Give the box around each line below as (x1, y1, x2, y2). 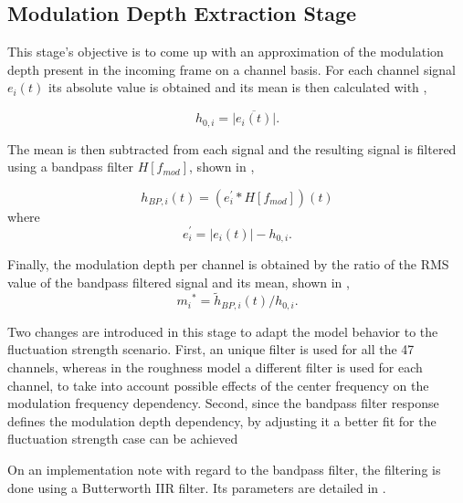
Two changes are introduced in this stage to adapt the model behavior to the (7, 321, 438, 341)
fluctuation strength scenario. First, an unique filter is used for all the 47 (7, 340, 415, 359)
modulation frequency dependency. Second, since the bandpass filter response (7, 393, 439, 413)
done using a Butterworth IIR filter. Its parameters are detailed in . (7, 477, 386, 497)
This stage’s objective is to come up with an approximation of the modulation (7, 42, 444, 61)
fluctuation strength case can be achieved (7, 429, 238, 448)
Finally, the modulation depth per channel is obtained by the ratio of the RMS (7, 254, 449, 273)
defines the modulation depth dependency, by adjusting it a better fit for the (7, 411, 437, 430)
